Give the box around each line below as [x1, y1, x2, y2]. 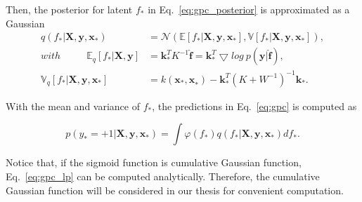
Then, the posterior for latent [6, 2, 133, 16]
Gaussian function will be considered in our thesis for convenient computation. [6, 182, 344, 197]
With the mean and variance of [6, 98, 140, 113]
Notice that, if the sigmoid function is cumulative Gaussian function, [6, 155, 302, 170]
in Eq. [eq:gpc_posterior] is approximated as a [148, 2, 350, 16]
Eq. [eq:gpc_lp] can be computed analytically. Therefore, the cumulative [6, 168, 320, 183]
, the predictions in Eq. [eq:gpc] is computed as [152, 98, 357, 113]
